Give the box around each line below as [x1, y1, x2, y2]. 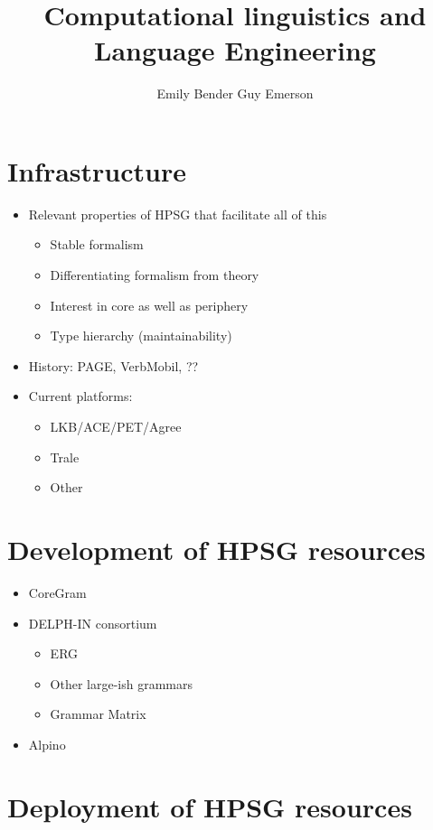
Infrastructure [7, 152, 186, 189]
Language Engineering [94, 32, 376, 69]
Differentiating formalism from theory [50, 266, 259, 284]
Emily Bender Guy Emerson [156, 84, 314, 103]
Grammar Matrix [50, 704, 146, 723]
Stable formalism [50, 235, 144, 254]
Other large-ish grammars [50, 674, 193, 693]
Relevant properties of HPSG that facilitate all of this [28, 204, 327, 223]
